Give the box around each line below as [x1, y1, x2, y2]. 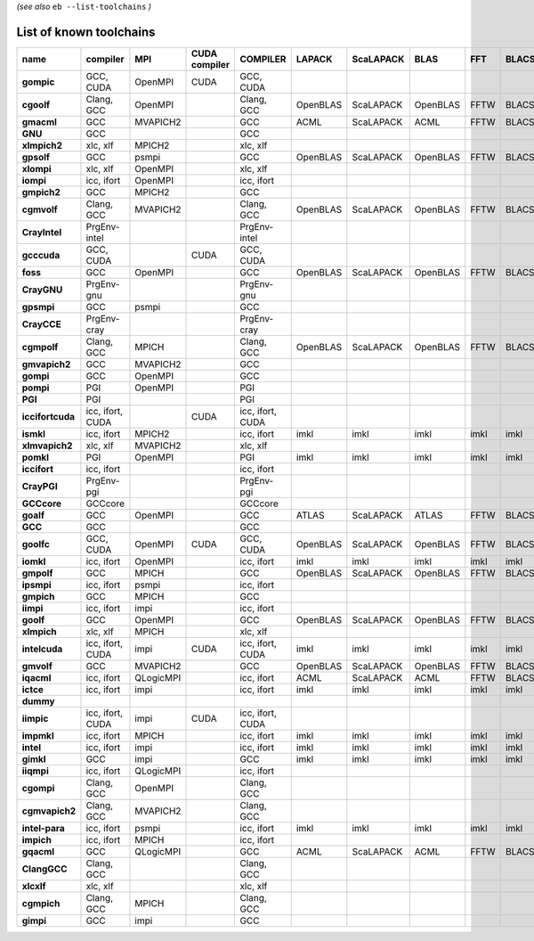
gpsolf [21, 151, 51, 163]
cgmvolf [21, 203, 58, 216]
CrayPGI [21, 479, 58, 492]
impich [21, 833, 53, 846]
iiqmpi [21, 765, 49, 777]
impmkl [21, 729, 54, 741]
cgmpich [21, 896, 61, 909]
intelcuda [21, 642, 63, 655]
